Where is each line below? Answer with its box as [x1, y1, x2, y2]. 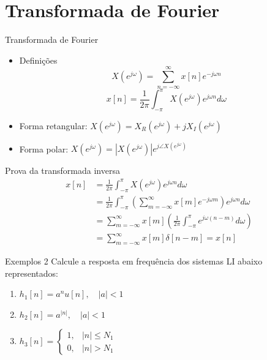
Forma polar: [19, 142, 69, 155]
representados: [5, 266, 58, 279]
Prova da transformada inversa [5, 164, 120, 177]
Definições [19, 53, 58, 66]
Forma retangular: [19, 119, 88, 132]
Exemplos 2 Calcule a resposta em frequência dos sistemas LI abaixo [5, 254, 263, 267]
